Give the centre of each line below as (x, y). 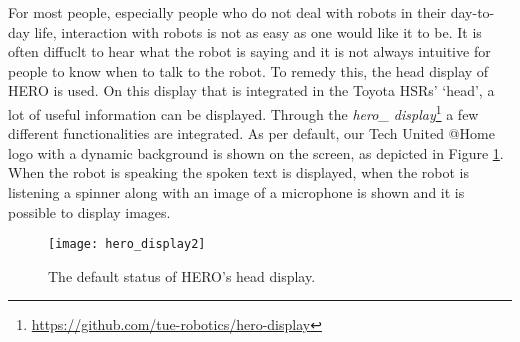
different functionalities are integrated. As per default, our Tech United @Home (251, 133)
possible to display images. (89, 211)
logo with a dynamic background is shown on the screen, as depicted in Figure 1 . (256, 152)
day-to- (472, 12)
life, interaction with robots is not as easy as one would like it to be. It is (258, 31)
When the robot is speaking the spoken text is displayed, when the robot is (238, 172)
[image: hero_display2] (127, 244)
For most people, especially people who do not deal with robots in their (227, 12)
